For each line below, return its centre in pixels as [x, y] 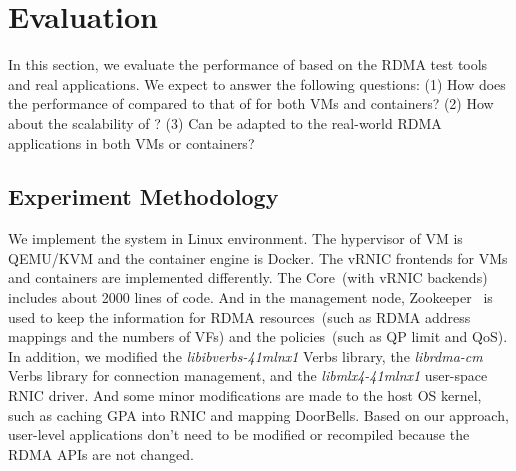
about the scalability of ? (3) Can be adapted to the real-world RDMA [225, 122]
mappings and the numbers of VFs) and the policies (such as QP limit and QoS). [258, 336]
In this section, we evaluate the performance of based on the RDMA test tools [248, 64]
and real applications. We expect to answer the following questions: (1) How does [257, 83]
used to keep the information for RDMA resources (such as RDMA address [239, 316]
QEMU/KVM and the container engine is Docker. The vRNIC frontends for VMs [258, 257]
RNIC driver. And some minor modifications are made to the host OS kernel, [245, 395]
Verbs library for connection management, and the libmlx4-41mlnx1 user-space [248, 375]
